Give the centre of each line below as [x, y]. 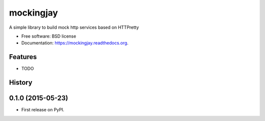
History [21, 83]
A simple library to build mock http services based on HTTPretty [74, 27]
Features [23, 57]
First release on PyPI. [43, 110]
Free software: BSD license [49, 36]
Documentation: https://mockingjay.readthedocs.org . [75, 43]
